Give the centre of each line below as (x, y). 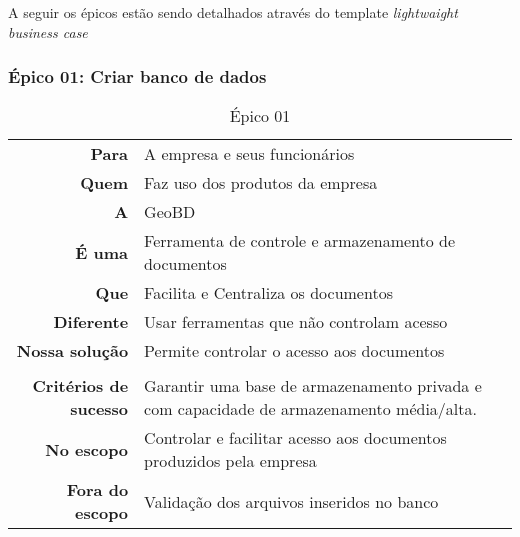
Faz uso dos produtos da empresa (261, 183)
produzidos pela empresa (230, 461)
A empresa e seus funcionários (249, 154)
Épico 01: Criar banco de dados (137, 76)
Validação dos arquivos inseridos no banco (291, 501)
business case (48, 31)
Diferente (91, 322)
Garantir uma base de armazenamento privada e (313, 386)
